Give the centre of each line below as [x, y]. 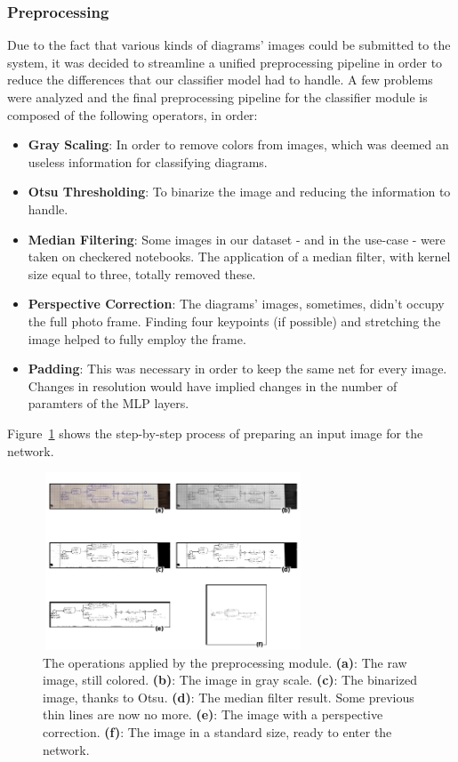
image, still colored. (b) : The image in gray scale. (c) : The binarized [230, 680]
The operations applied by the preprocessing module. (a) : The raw [225, 662]
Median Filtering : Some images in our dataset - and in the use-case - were [237, 239]
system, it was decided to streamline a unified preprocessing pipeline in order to [225, 62]
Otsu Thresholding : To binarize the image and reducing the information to [239, 192]
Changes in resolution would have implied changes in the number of [213, 385]
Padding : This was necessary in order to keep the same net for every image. [237, 369]
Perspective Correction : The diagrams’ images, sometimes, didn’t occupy [236, 304]
